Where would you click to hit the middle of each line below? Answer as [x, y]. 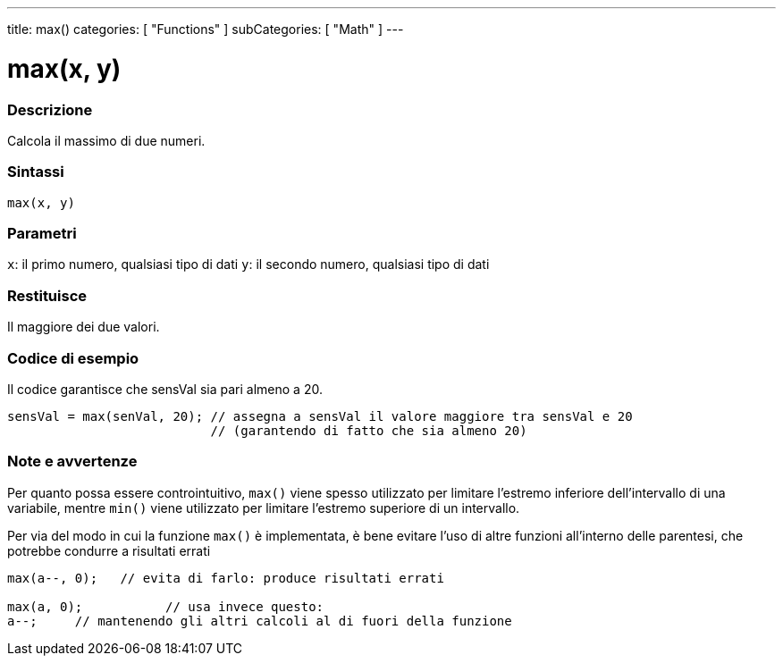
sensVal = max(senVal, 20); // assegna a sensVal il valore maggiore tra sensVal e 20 [320, 416]
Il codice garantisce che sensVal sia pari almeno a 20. [165, 389]
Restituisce [47, 295]
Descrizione [50, 109]
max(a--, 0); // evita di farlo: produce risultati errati [226, 578]
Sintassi [36, 172]
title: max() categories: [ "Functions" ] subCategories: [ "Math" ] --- [206, 29]
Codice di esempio [73, 358]
